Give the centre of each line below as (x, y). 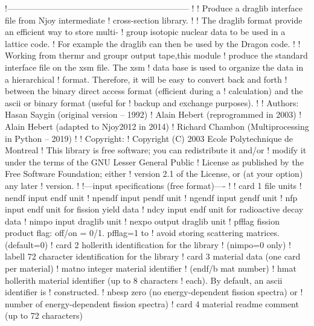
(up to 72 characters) (44, 315)
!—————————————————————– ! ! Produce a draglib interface (154, 8)
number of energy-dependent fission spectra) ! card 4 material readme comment (152, 303)
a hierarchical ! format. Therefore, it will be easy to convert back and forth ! (146, 79)
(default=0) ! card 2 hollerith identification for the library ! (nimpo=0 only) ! (148, 244)
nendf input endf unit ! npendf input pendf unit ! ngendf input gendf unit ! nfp (151, 197)
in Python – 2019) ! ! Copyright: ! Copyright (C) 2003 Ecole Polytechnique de (149, 138)
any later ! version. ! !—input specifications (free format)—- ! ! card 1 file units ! (153, 185)
